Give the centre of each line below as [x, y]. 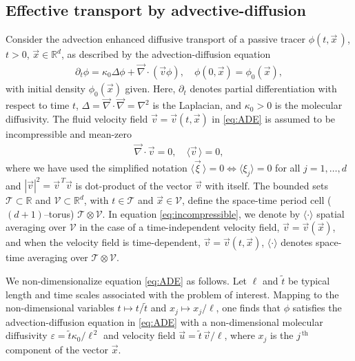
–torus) [59, 213]
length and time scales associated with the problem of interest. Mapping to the [172, 294]
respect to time [38, 105]
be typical [309, 280]
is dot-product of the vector [134, 185]
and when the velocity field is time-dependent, [103, 242]
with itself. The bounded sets [266, 185]
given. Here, [150, 89]
